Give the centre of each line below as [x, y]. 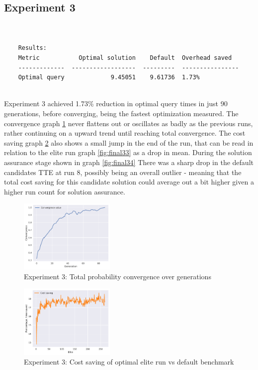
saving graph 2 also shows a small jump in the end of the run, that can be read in [129, 142]
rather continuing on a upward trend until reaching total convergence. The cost [125, 133]
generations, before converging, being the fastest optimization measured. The [121, 113]
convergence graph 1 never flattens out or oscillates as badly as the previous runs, [129, 123]
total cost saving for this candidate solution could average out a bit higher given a [129, 182]
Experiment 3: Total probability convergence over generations [118, 276]
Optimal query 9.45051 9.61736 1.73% [109, 78]
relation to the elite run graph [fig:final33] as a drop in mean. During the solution [128, 152]
